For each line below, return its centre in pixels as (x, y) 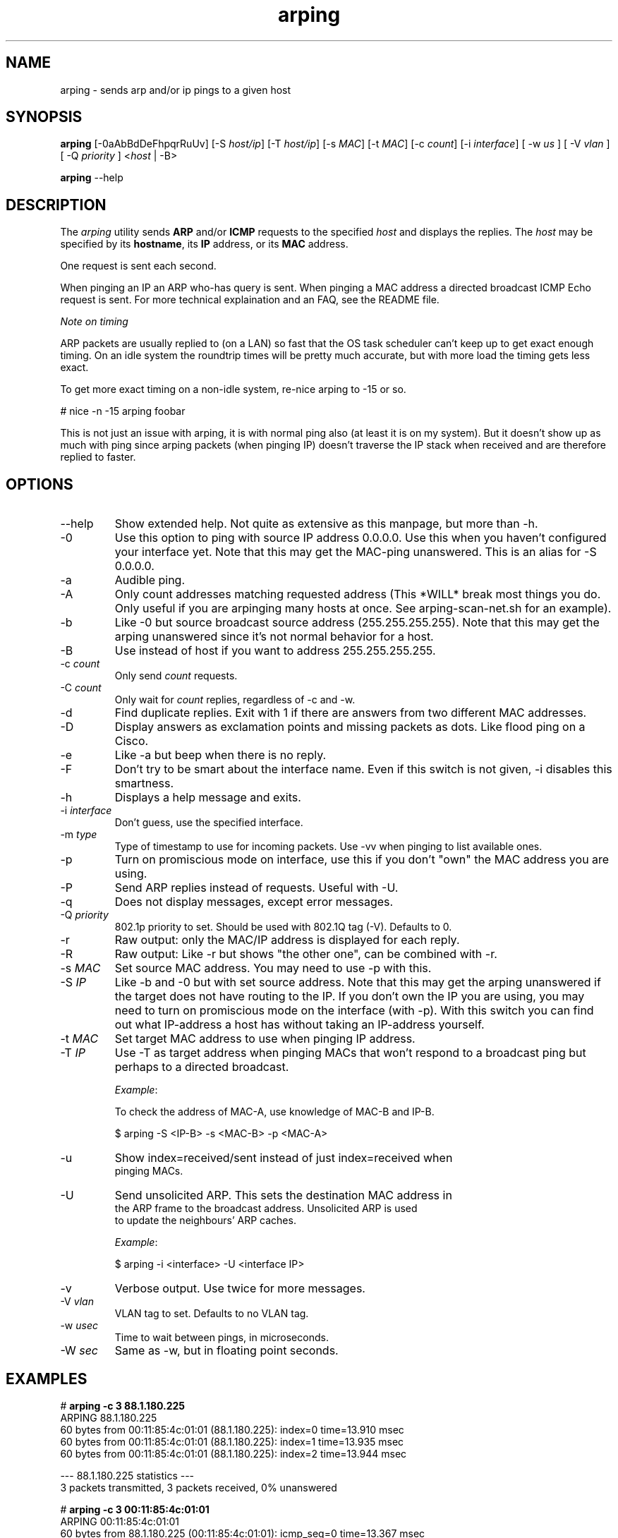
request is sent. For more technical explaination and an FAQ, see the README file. (250, 300)
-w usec (79, 1326)
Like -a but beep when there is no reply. (220, 755)
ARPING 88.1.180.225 (109, 1417)
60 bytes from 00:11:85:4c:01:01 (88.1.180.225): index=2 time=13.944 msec (234, 1453)
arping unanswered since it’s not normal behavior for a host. (274, 637)
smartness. (144, 783)
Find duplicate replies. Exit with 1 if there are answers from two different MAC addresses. (351, 713)
